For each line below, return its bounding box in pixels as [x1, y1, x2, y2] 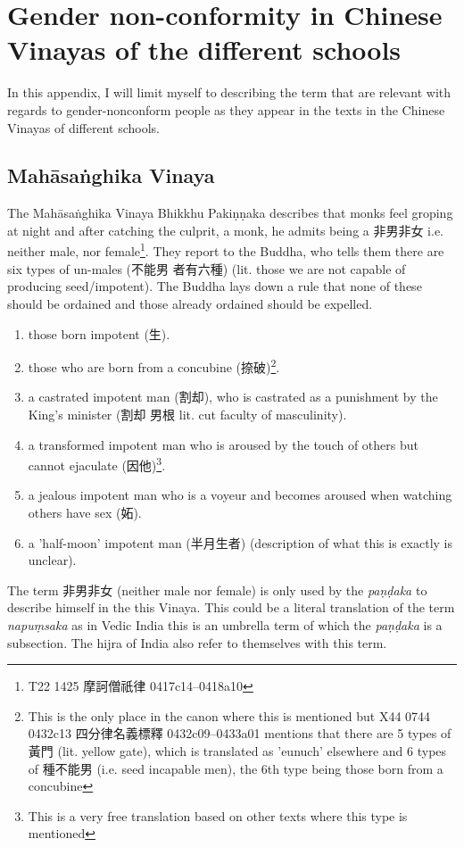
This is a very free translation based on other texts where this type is [28, 806, 408, 825]
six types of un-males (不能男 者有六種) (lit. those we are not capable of [7, 259, 406, 278]
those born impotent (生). [28, 324, 170, 343]
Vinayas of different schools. [7, 118, 160, 137]
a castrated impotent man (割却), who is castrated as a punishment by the [28, 387, 438, 406]
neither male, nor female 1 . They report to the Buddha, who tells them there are [7, 239, 444, 261]
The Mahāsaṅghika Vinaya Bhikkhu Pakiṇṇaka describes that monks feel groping [7, 203, 453, 222]
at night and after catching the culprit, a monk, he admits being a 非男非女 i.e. [7, 220, 444, 239]
